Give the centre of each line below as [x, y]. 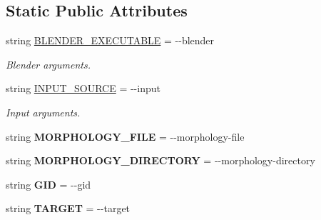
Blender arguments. [48, 64]
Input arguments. [43, 112]
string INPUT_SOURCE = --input [83, 88]
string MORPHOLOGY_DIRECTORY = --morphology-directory [160, 160]
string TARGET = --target [68, 208]
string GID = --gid [49, 184]
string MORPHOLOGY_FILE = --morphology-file [125, 136]
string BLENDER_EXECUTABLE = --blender [110, 40]
